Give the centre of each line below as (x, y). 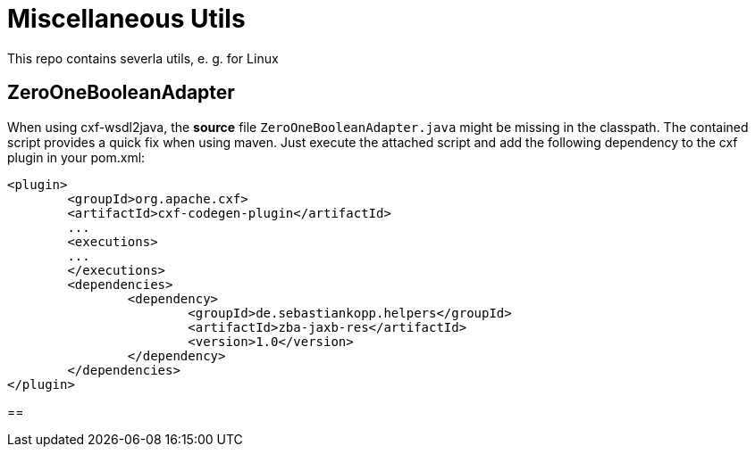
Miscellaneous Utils (126, 19)
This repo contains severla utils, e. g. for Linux (143, 58)
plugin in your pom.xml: (76, 157)
